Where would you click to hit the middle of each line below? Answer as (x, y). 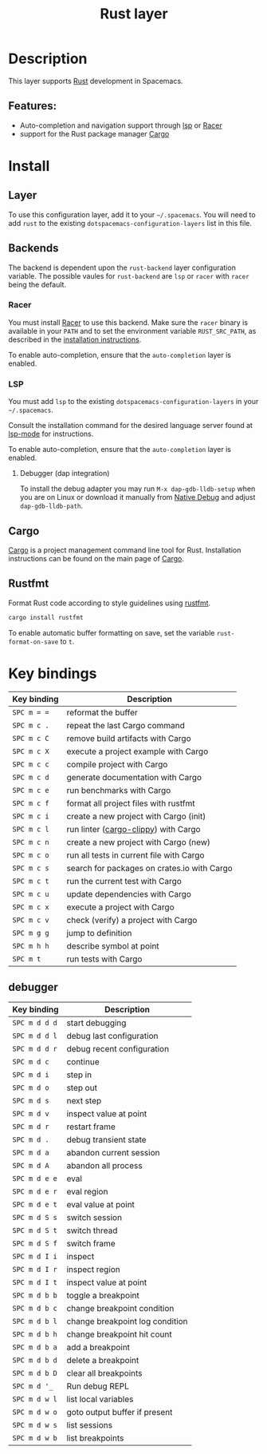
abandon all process (104, 1166)
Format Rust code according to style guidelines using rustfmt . (110, 603)
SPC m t (27, 959)
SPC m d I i (35, 1257)
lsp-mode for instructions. (51, 434)
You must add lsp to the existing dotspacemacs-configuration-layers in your (133, 402)
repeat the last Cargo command (126, 725)
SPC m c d (31, 777)
